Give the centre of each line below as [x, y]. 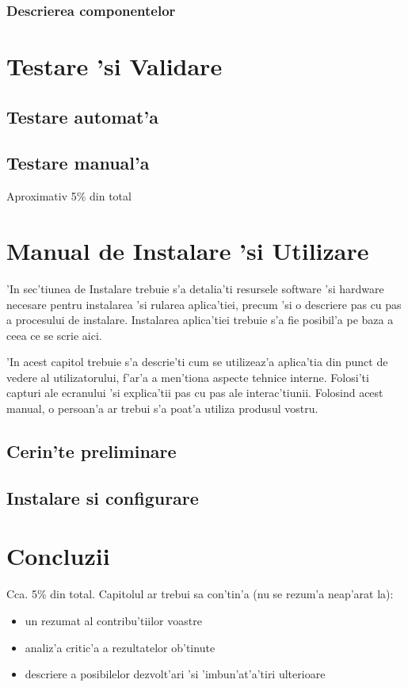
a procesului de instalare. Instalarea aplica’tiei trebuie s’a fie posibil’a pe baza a [200, 320]
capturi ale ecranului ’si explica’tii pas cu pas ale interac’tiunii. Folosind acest [195, 393]
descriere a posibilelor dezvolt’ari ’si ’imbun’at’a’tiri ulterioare [175, 674]
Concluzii [58, 556]
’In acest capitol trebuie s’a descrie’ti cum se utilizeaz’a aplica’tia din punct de [197, 362]
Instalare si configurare [103, 497]
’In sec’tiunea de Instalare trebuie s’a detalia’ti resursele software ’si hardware [195, 288]
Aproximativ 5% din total [69, 196]
